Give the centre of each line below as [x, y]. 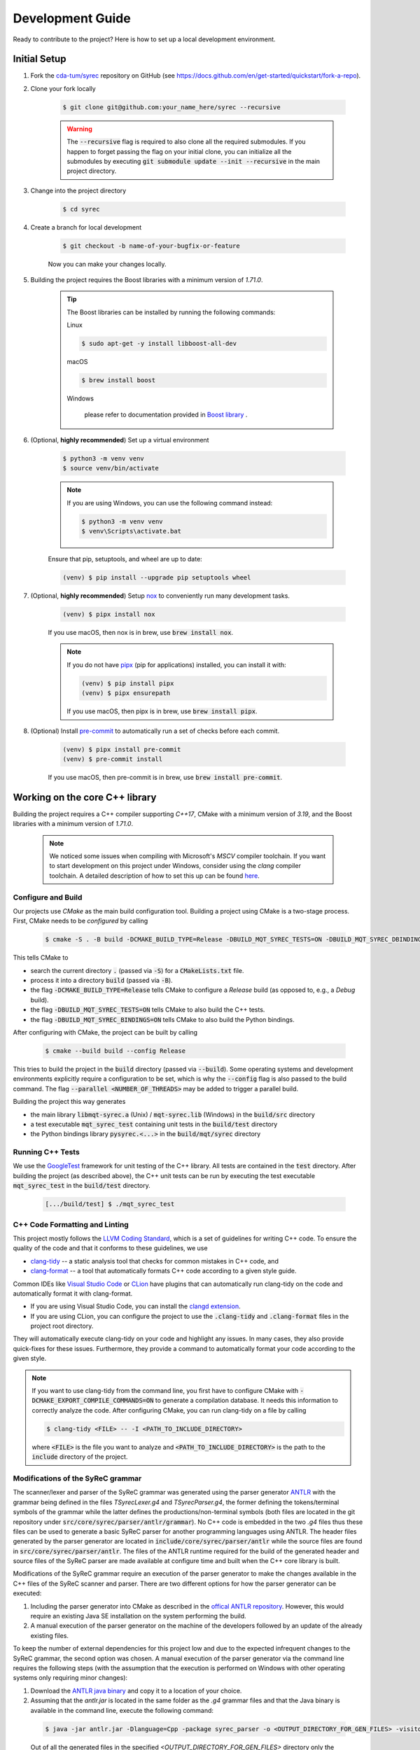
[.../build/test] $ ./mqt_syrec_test [110, 1204]
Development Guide [72, 18]
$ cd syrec [81, 209]
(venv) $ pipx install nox [109, 615]
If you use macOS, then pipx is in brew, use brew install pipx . [162, 711]
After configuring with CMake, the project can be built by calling [105, 1032]
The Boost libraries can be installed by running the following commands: [171, 312]
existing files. [50, 1635]
